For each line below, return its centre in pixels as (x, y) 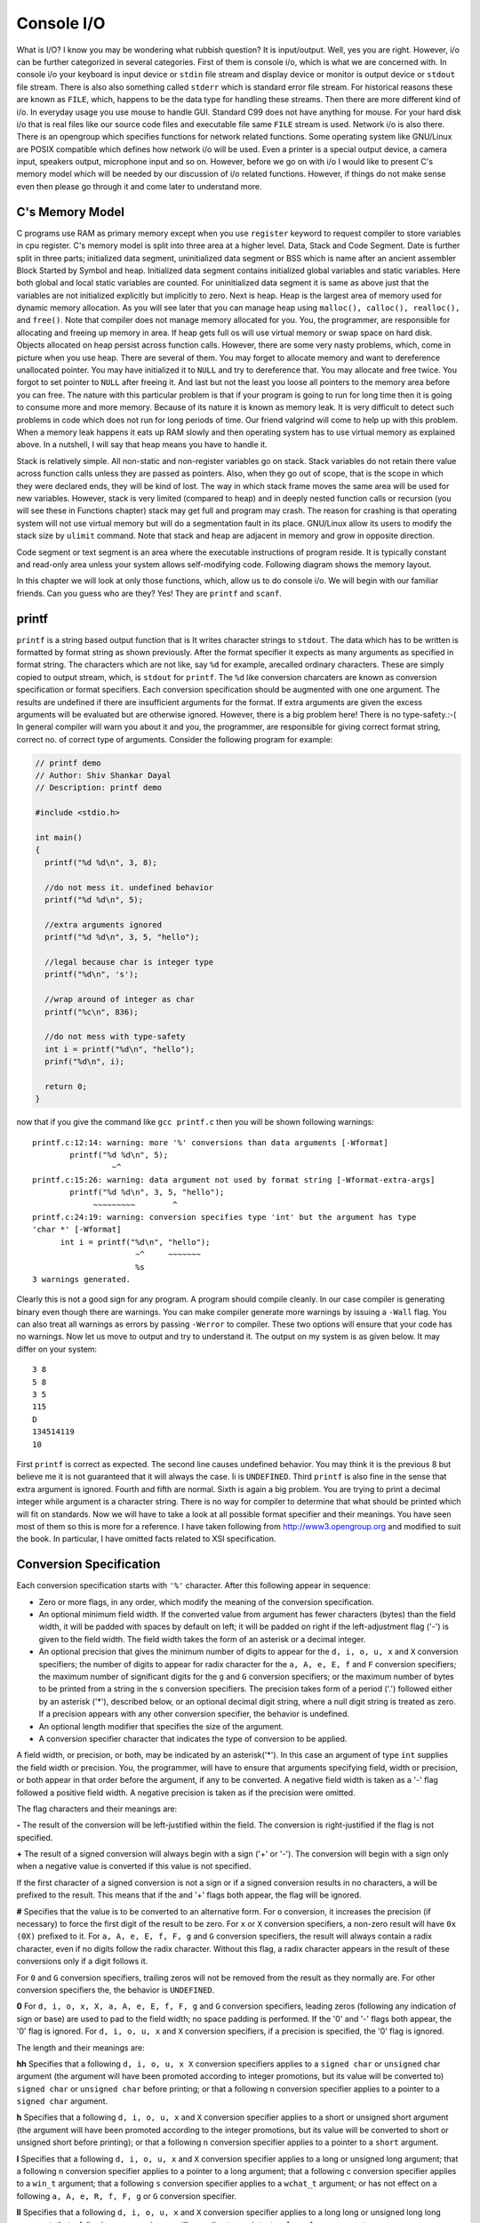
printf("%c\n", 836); (92, 1012)
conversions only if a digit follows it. (82, 1962)
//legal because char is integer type (129, 962)
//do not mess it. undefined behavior (129, 887)
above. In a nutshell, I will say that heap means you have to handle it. (142, 445)
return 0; (66, 1086)
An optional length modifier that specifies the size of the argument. (161, 1726)
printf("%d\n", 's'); (92, 975)
